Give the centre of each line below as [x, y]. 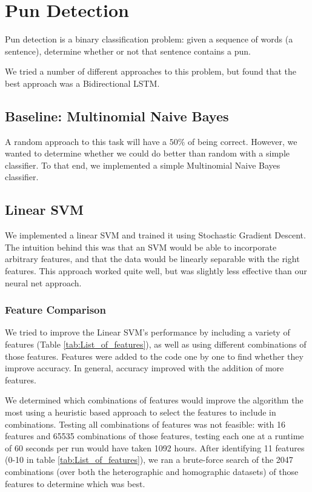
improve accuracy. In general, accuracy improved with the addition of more [144, 368]
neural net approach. [43, 282]
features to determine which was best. [75, 483]
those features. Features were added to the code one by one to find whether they [154, 356]
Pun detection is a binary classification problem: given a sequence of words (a [149, 39]
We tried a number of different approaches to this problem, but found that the [151, 71]
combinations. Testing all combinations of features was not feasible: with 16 [145, 424]
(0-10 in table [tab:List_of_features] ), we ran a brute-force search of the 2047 [149, 460]
